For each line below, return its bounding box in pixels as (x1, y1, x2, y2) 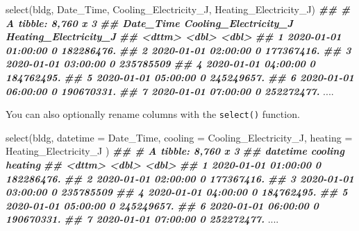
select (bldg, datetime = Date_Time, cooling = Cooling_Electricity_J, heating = (6, 130, 353, 144)
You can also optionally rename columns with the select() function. (6, 107, 300, 121)
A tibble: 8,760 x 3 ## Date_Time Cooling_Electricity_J (6, 15, 294, 30)
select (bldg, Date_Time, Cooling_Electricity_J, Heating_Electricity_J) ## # (6, 2, 351, 16)
